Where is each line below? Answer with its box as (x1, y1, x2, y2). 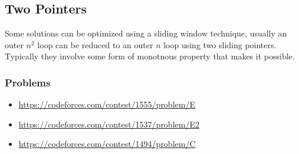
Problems (5, 75, 51, 89)
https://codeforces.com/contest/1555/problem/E (18, 98, 195, 111)
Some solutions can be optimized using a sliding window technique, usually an (5, 27, 287, 39)
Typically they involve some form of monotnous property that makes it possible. (5, 50, 295, 62)
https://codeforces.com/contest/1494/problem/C (18, 138, 196, 150)
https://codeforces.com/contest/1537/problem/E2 (18, 118, 199, 130)
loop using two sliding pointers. (163, 38, 277, 51)
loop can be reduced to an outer (37, 38, 153, 51)
